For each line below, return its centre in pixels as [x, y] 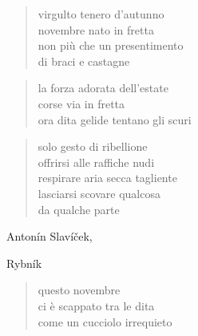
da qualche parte [79, 209]
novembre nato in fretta [96, 29]
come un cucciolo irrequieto [105, 321]
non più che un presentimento [111, 45]
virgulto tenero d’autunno [101, 14]
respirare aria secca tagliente [107, 178]
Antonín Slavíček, [49, 236]
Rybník [24, 263]
